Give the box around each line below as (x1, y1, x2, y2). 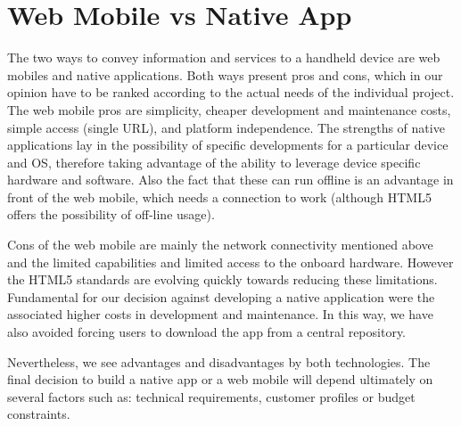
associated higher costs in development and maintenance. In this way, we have (7, 305, 433, 324)
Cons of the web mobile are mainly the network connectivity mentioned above (7, 235, 433, 254)
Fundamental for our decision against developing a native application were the (7, 287, 435, 306)
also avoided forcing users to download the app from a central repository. (7, 323, 407, 341)
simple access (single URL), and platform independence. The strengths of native (7, 118, 445, 136)
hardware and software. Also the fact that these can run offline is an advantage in (7, 170, 454, 189)
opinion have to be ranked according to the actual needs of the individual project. (7, 83, 455, 102)
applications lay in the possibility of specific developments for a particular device (7, 135, 449, 154)
